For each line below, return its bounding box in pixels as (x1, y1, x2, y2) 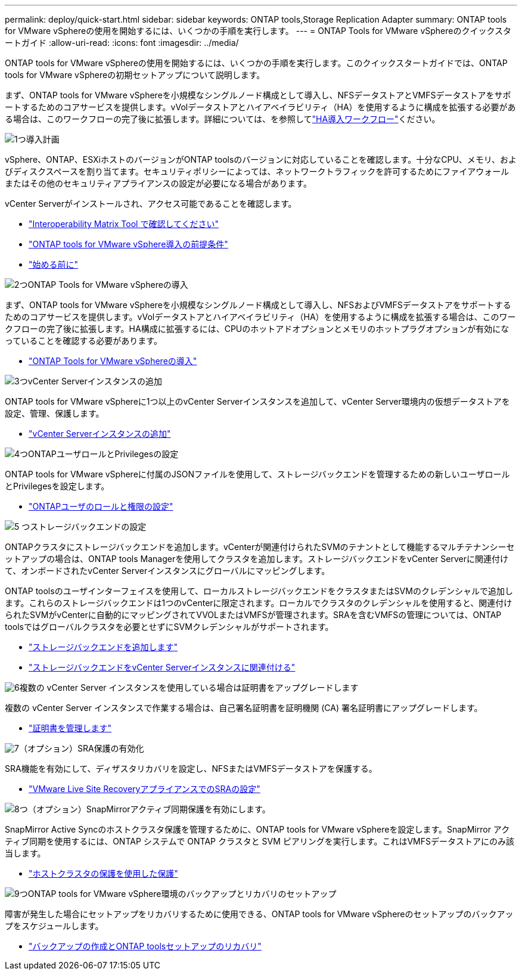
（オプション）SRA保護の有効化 (18, 743, 144, 753)
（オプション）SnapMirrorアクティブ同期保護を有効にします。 (27, 804, 271, 814)
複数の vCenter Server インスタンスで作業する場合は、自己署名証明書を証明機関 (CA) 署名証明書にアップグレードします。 (5, 703, 483, 713)
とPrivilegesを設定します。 (5, 481, 110, 491)
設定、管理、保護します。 (5, 408, 104, 418)
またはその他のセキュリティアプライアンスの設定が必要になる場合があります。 (5, 178, 312, 188)
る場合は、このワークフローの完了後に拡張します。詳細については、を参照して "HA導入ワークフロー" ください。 (5, 114, 440, 124)
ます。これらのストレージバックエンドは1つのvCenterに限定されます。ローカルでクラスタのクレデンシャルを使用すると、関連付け (5, 598, 512, 608)
